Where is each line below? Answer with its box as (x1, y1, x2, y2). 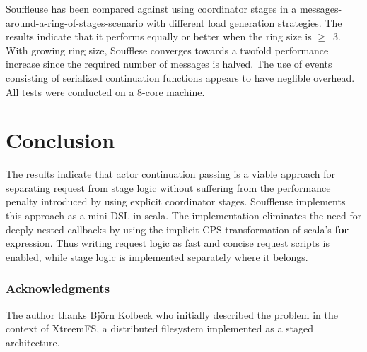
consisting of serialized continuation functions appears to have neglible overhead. (6, 70, 355, 85)
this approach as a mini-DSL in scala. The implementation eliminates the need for (6, 208, 362, 223)
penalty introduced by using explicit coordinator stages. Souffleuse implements (6, 194, 346, 209)
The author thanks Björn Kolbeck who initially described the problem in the (6, 307, 338, 322)
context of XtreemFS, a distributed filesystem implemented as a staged (6, 321, 314, 336)
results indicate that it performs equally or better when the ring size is (6, 29, 312, 44)
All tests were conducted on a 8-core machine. (6, 84, 205, 99)
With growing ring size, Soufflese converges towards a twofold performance (6, 42, 329, 57)
